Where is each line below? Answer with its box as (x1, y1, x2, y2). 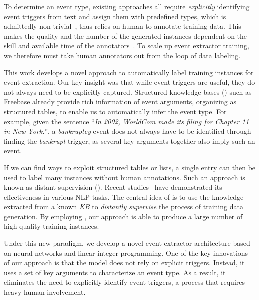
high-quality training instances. (4, 221, 99, 231)
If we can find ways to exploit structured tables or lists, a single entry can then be (4, 162, 256, 172)
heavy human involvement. (4, 287, 86, 297)
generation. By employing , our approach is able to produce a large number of (4, 211, 243, 221)
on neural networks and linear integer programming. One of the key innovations (4, 247, 248, 258)
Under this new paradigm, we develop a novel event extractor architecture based (4, 238, 250, 248)
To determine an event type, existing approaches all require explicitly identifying (4, 1, 250, 11)
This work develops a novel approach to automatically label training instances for (4, 67, 254, 77)
